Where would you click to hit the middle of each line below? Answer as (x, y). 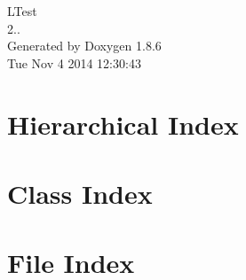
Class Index (80, 193)
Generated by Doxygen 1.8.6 (84, 46)
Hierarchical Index (123, 124)
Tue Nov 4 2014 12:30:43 (74, 62)
